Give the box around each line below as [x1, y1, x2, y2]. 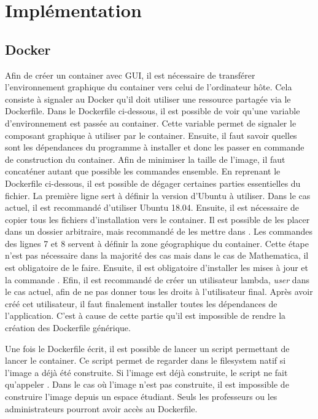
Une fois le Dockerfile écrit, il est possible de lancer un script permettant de [5, 342, 290, 354]
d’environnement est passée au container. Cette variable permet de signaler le [5, 116, 297, 129]
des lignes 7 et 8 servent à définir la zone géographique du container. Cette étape [5, 237, 309, 249]
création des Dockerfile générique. [5, 321, 131, 334]
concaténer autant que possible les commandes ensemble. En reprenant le [5, 165, 281, 178]
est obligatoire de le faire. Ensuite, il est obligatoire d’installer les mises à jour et [5, 261, 309, 274]
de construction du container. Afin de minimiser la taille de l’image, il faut [5, 152, 285, 165]
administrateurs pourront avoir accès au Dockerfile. [5, 402, 198, 415]
